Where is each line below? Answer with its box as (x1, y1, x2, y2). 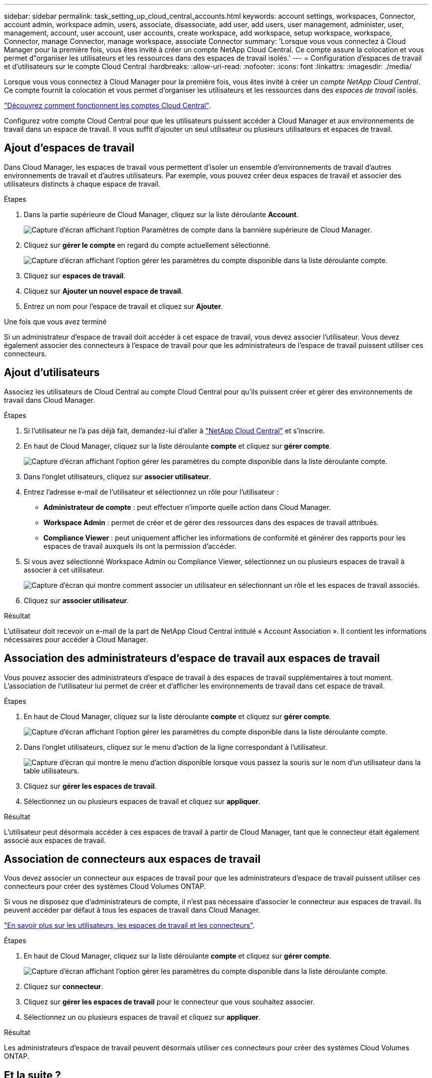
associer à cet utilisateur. (24, 565, 105, 574)
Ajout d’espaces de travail (4, 142, 135, 154)
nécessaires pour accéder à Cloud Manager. (4, 635, 148, 644)
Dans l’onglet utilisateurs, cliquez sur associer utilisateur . (24, 472, 211, 481)
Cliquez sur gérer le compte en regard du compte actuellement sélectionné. (24, 240, 271, 249)
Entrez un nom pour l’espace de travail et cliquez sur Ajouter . (24, 302, 223, 310)
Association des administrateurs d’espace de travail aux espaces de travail (4, 652, 380, 665)
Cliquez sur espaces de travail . (24, 271, 126, 280)
